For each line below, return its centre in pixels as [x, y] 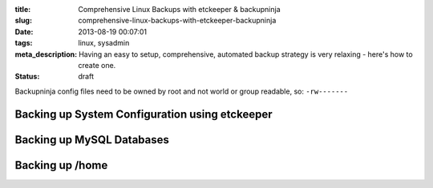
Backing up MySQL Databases [92, 140]
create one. [97, 65]
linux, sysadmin [104, 43]
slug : [23, 21]
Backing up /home [61, 165]
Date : [24, 31]
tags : [24, 43]
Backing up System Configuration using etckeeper [144, 114]
